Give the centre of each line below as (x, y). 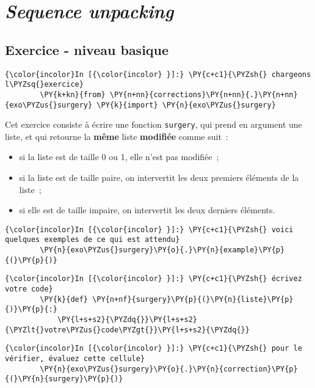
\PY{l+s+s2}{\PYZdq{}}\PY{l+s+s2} (127, 320)
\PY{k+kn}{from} (73, 94)
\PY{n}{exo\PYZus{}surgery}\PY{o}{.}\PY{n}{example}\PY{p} (162, 250)
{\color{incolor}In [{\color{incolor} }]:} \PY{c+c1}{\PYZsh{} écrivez (154, 279)
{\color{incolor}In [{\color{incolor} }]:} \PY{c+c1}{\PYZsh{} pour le (154, 349)
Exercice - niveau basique (87, 49)
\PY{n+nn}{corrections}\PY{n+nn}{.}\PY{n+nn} (204, 94)
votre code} (29, 289)
